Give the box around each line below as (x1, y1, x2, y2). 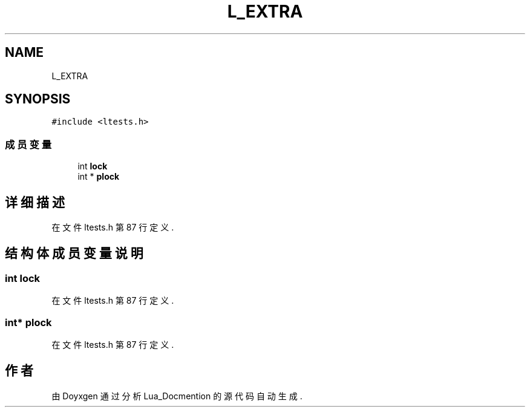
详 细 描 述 (5, 194, 65, 210)
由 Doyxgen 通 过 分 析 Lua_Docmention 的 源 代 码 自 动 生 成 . (51, 390, 303, 401)
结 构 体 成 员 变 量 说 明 (5, 246, 143, 261)
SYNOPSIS (5, 91, 71, 107)
